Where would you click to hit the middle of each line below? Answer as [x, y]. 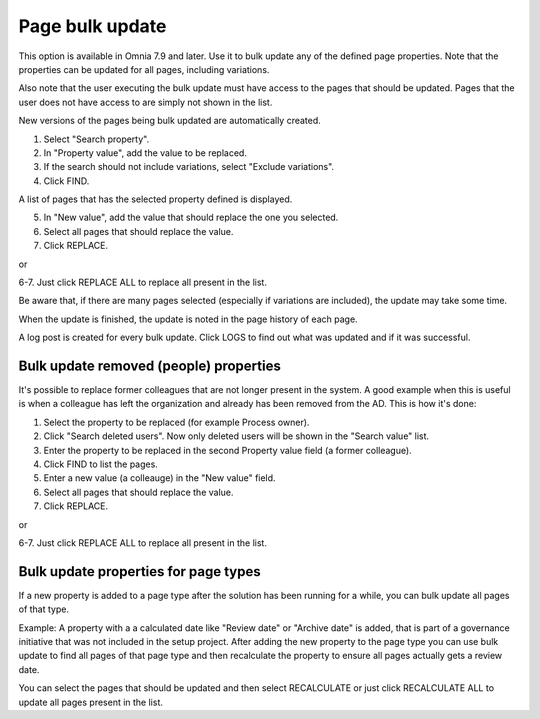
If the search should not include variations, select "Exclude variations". [189, 167]
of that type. [44, 609]
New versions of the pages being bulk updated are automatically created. [170, 121]
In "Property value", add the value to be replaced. [145, 152]
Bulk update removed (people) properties [150, 366]
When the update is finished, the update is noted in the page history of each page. [188, 319]
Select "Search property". [96, 139]
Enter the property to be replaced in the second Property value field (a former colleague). [227, 450]
